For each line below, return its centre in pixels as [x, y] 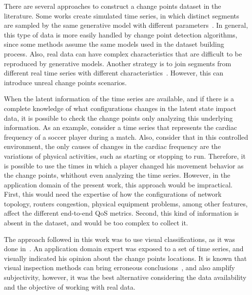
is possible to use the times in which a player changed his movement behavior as [124, 165]
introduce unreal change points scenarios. [65, 82]
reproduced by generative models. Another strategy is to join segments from [118, 63]
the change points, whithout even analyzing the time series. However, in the [117, 175]
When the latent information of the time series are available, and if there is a [119, 99]
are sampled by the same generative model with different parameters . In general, [126, 25]
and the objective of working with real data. [70, 286]
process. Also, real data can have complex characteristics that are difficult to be [123, 53]
